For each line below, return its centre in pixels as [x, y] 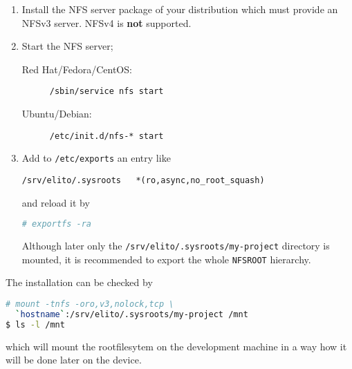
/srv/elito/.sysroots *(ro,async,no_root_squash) [143, 180]
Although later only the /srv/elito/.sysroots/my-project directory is [176, 246]
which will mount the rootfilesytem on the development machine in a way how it [176, 346]
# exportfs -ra [57, 224]
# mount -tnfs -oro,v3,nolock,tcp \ [90, 304]
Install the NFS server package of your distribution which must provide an [180, 9]
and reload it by [56, 202]
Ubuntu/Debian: [57, 114]
